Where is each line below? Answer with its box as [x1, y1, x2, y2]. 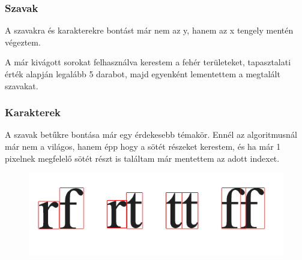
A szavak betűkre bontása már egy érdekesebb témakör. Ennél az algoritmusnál [5, 128, 297, 141]
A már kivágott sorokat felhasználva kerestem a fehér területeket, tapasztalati [5, 56, 291, 68]
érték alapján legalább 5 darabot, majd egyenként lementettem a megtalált [5, 68, 280, 80]
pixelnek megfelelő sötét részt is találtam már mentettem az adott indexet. [5, 152, 280, 164]
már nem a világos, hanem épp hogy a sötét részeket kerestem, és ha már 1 [5, 140, 281, 152]
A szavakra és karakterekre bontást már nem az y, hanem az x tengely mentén [5, 24, 294, 37]
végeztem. [5, 35, 41, 48]
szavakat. [5, 79, 38, 92]
